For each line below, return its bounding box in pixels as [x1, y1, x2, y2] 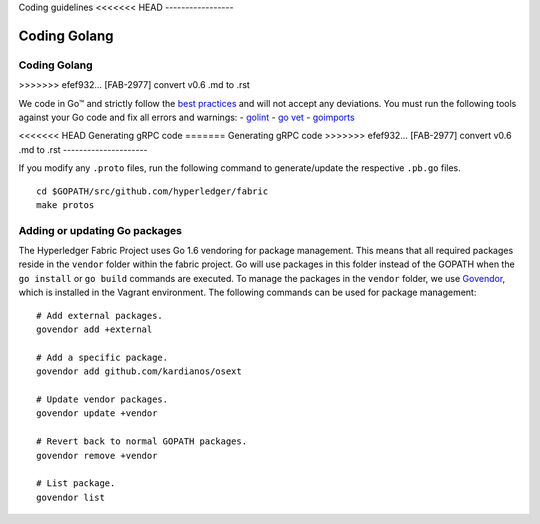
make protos [36, 199, 95, 210]
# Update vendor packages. [36, 393, 169, 405]
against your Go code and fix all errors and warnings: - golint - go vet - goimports [18, 111, 355, 123]
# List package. [36, 478, 116, 489]
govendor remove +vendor [36, 450, 158, 461]
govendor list [36, 491, 105, 503]
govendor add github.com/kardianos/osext [36, 366, 242, 377]
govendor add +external [36, 323, 153, 335]
